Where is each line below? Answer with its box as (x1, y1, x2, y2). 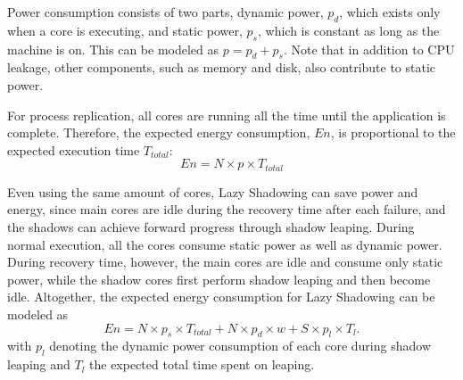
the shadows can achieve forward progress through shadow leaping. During (7, 218, 415, 235)
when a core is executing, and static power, (7, 21, 243, 39)
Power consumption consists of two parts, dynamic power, (7, 3, 324, 21)
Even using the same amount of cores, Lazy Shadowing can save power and (7, 182, 418, 201)
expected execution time (7, 140, 140, 159)
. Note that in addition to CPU (283, 39, 455, 58)
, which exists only (339, 3, 441, 21)
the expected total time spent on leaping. (89, 355, 315, 374)
